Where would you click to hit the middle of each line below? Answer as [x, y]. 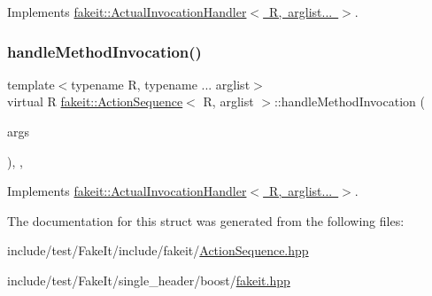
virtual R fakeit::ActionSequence [95, 101]
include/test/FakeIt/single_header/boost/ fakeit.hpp [149, 280]
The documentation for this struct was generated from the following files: [206, 220]
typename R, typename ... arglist [161, 84]
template [31, 84]
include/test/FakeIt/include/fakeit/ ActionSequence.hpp [158, 250]
